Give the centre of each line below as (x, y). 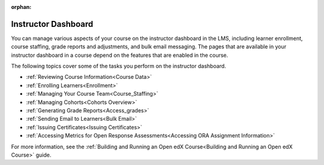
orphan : (21, 7)
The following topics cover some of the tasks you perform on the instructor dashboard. (118, 66)
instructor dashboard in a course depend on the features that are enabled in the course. (120, 55)
